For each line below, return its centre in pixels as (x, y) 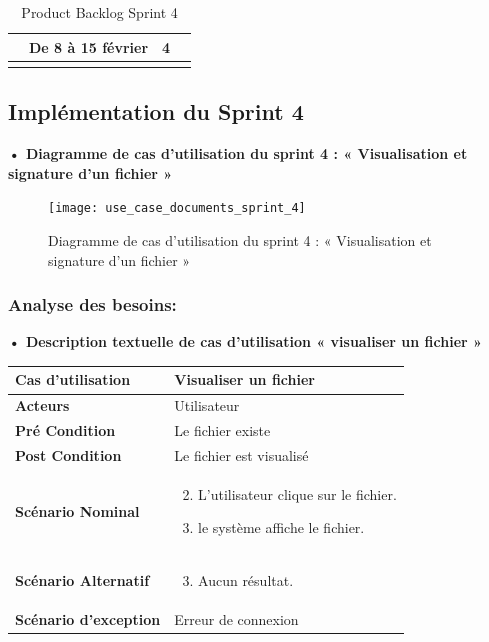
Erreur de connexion (236, 619)
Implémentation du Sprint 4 (156, 111)
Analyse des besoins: (92, 304)
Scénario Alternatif (82, 580)
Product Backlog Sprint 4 (99, 12)
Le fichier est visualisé (241, 455)
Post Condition (68, 455)
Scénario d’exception (88, 619)
